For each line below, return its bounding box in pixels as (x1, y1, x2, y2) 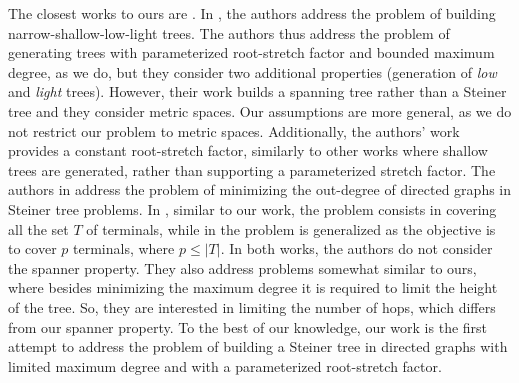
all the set (8, 218, 69, 239)
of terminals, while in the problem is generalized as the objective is (86, 218, 496, 239)
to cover (8, 238, 57, 259)
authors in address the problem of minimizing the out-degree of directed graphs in (8, 179, 512, 200)
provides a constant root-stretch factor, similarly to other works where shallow (8, 140, 488, 161)
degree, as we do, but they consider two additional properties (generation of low (8, 61, 497, 82)
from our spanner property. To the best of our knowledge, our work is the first (8, 316, 488, 337)
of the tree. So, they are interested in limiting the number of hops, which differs (8, 296, 496, 317)
